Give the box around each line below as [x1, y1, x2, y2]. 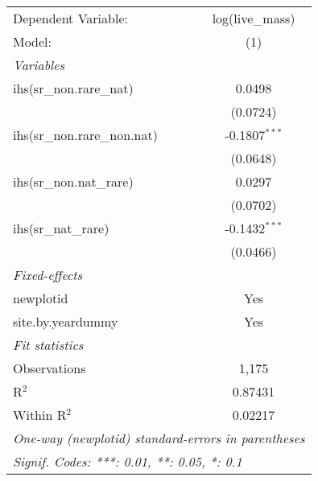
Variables [13, 55, 65, 74]
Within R [13, 405, 67, 424]
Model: [13, 32, 52, 51]
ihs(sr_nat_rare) [13, 219, 109, 237]
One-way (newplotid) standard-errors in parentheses [13, 429, 305, 447]
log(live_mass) [212, 9, 295, 27]
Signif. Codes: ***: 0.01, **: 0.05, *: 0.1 [13, 452, 242, 471]
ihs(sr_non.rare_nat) [13, 79, 134, 97]
